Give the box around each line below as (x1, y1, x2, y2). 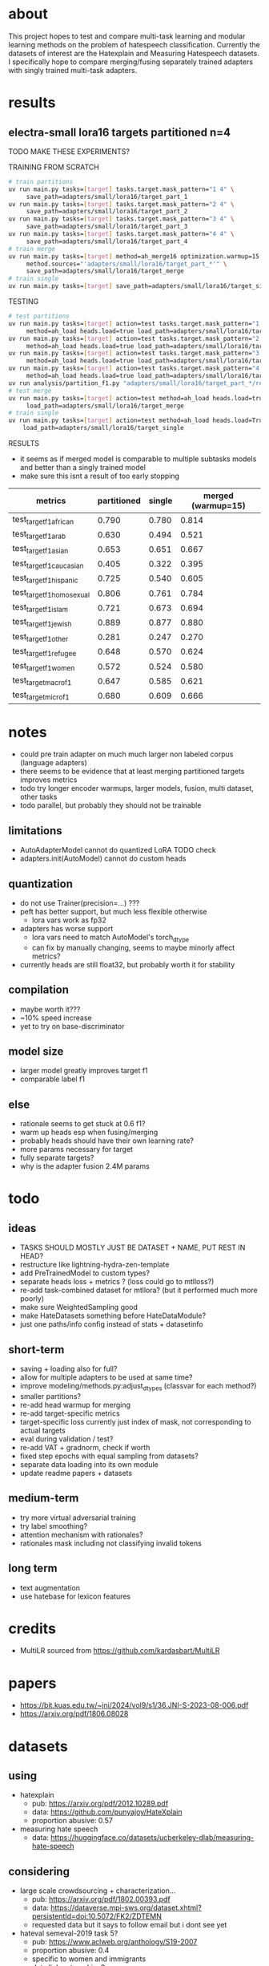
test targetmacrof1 (12, 675, 72, 687)
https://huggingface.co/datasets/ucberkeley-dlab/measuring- (50, 1833, 255, 1842)
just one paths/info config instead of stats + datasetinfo (19, 1319, 203, 1329)
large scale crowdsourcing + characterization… (19, 1886, 176, 1895)
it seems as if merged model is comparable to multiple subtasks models (19, 454, 257, 464)
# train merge (8, 245, 56, 253)
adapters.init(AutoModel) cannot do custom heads (19, 853, 187, 863)
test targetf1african (12, 514, 74, 526)
